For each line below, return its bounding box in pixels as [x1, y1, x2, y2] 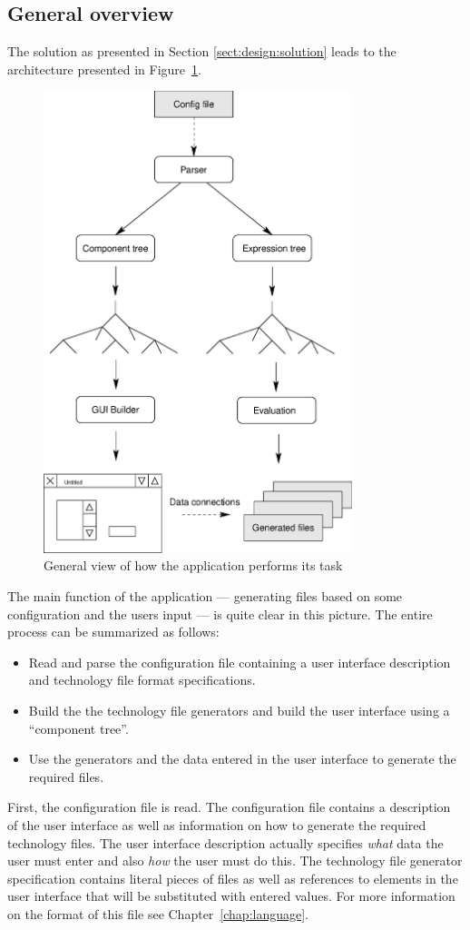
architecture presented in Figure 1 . [7, 59, 201, 78]
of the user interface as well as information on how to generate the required [7, 816, 426, 834]
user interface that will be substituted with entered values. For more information [7, 886, 455, 905]
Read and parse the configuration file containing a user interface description [28, 652, 451, 671]
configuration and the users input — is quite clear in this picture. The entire [7, 604, 433, 623]
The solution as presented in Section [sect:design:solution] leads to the [7, 42, 397, 61]
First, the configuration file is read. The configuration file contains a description [7, 797, 451, 816]
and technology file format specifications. [28, 670, 256, 689]
